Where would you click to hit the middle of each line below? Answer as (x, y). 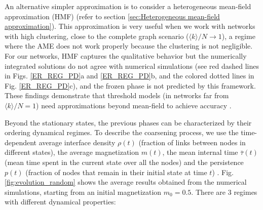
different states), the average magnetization (72, 152)
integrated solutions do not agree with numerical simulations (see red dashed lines (132, 66)
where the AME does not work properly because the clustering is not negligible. (129, 46)
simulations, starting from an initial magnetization (83, 192)
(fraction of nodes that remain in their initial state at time (116, 172)
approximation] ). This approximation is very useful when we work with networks (130, 26)
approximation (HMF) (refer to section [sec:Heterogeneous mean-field (112, 16)
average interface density (77, 142)
